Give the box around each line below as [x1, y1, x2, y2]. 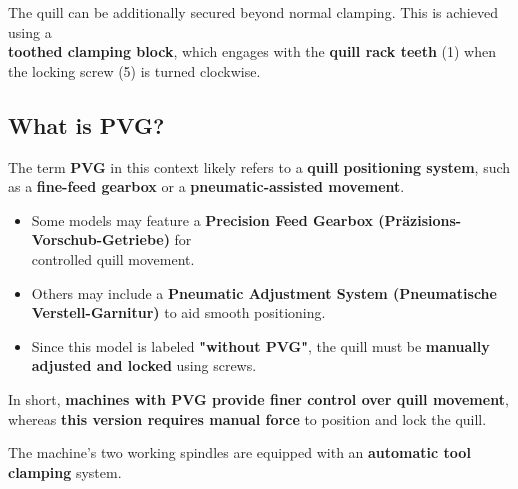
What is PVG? [8, 109, 165, 140]
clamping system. [8, 461, 122, 482]
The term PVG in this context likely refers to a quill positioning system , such [8, 156, 511, 177]
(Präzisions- [378, 209, 462, 230]
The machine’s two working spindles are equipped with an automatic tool [8, 442, 471, 463]
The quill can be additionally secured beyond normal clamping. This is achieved [8, 2, 498, 22]
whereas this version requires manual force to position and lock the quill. [8, 408, 487, 429]
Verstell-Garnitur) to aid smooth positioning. [31, 302, 326, 323]
